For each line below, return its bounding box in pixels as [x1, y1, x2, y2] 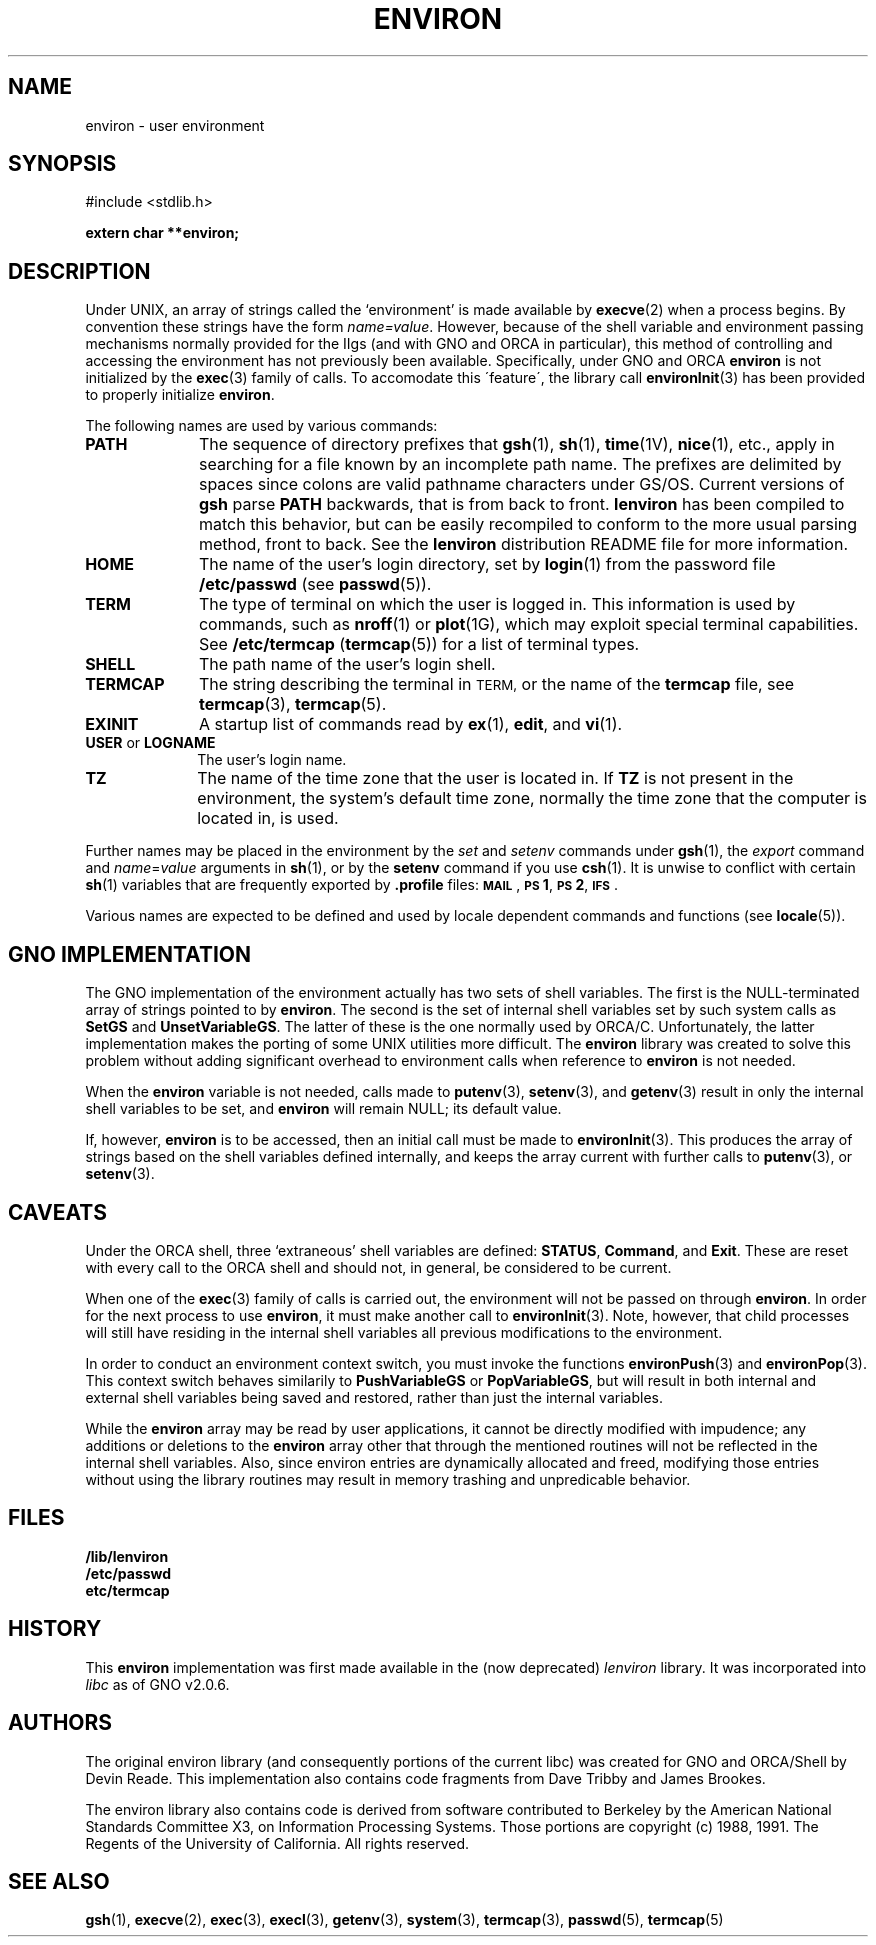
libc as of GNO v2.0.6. [85, 1675, 230, 1693]
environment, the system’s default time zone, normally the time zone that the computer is [197, 788, 867, 809]
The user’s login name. [197, 751, 347, 769]
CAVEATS [8, 1199, 107, 1225]
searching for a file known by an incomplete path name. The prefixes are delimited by [198, 454, 842, 475]
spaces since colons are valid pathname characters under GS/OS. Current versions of [198, 474, 845, 495]
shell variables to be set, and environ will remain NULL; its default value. [85, 1100, 562, 1118]
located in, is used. [197, 808, 339, 829]
